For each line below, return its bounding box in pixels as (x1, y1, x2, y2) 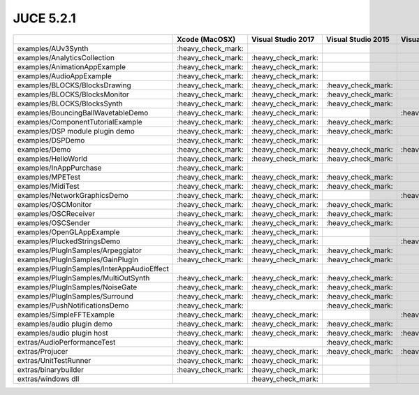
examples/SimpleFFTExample (17, 310, 115, 319)
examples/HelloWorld (17, 154, 87, 164)
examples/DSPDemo (17, 135, 85, 145)
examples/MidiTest (17, 181, 80, 191)
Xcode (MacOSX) (177, 34, 236, 44)
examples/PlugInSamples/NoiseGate (17, 282, 138, 292)
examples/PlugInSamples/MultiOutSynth (17, 273, 150, 282)
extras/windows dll (17, 374, 80, 384)
